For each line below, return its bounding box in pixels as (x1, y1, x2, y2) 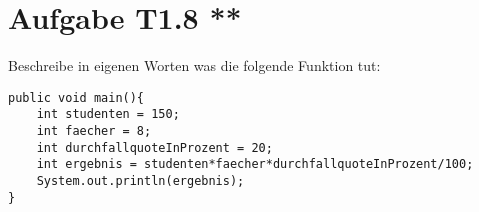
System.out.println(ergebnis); (36, 174, 245, 188)
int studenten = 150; (36, 107, 180, 122)
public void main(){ (8, 90, 145, 105)
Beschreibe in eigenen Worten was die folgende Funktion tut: (8, 55, 381, 76)
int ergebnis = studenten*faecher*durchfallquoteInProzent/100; (36, 157, 474, 172)
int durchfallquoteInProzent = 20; (36, 140, 273, 155)
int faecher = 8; (36, 124, 152, 139)
